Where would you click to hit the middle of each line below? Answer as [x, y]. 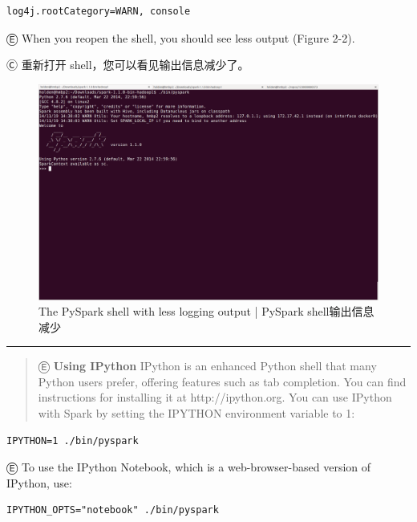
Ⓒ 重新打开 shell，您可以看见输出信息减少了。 [128, 65]
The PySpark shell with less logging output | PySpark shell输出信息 [206, 311]
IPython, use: [39, 482]
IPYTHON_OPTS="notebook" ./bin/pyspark [113, 510]
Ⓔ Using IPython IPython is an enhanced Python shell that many [207, 366]
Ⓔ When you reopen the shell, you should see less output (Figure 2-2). [181, 37]
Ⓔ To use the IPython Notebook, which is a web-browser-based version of [189, 467]
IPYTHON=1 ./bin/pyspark [73, 440]
